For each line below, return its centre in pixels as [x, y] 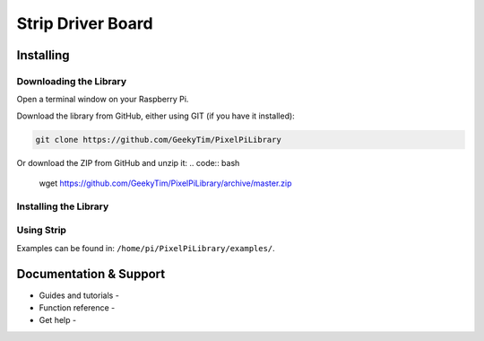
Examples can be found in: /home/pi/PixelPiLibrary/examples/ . [146, 248]
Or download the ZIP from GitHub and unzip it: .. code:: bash [128, 162]
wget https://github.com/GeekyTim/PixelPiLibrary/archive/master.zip [165, 183]
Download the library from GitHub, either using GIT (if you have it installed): [156, 116]
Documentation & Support [91, 274]
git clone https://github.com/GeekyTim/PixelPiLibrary [158, 140]
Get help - [57, 320]
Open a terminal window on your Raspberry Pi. [103, 100]
